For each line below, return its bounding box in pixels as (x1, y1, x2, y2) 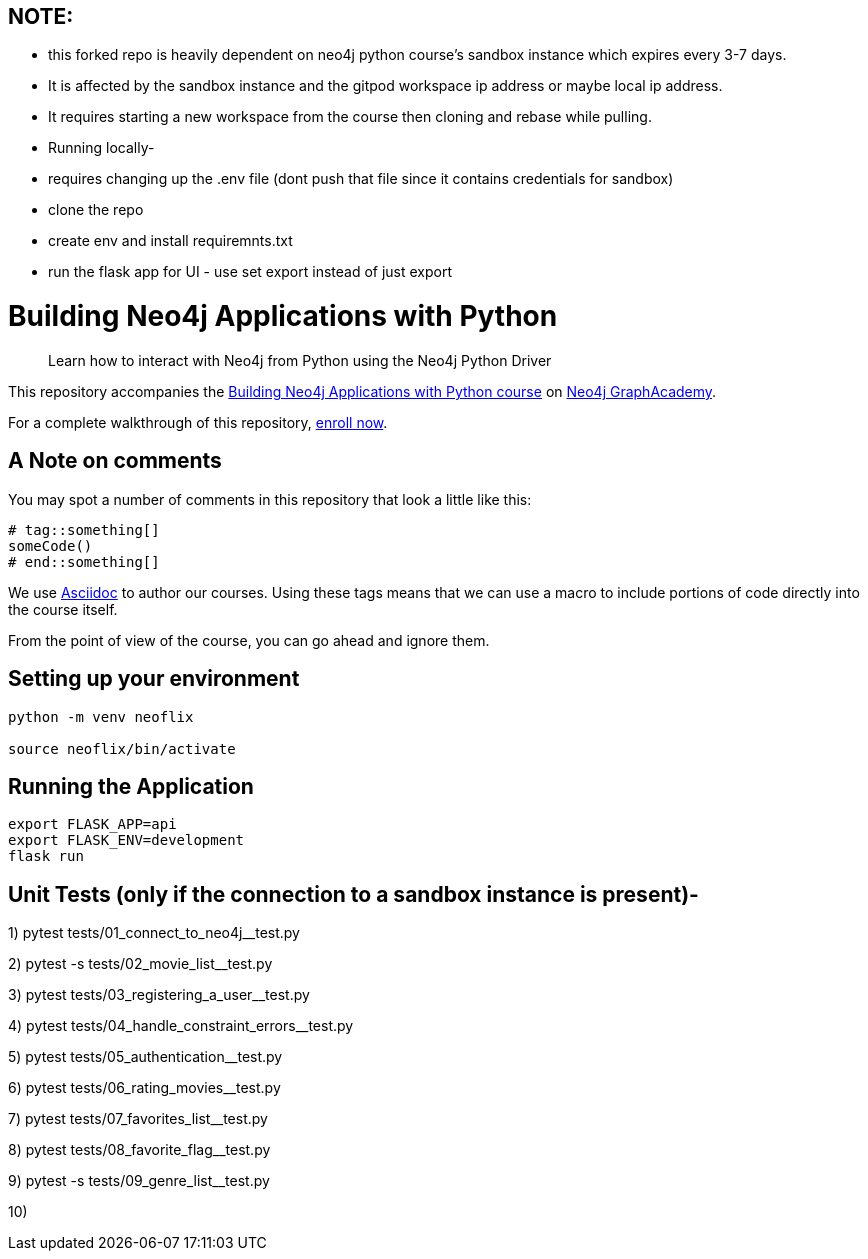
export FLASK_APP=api (8, 816, 177, 833)
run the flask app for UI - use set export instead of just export (48, 263, 453, 281)
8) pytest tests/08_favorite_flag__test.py (8, 1141, 271, 1159)
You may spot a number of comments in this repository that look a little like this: (8, 490, 532, 508)
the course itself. (8, 600, 118, 618)
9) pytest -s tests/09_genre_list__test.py (8, 1172, 270, 1190)
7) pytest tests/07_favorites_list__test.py (8, 1110, 268, 1128)
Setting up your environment (8, 666, 300, 692)
